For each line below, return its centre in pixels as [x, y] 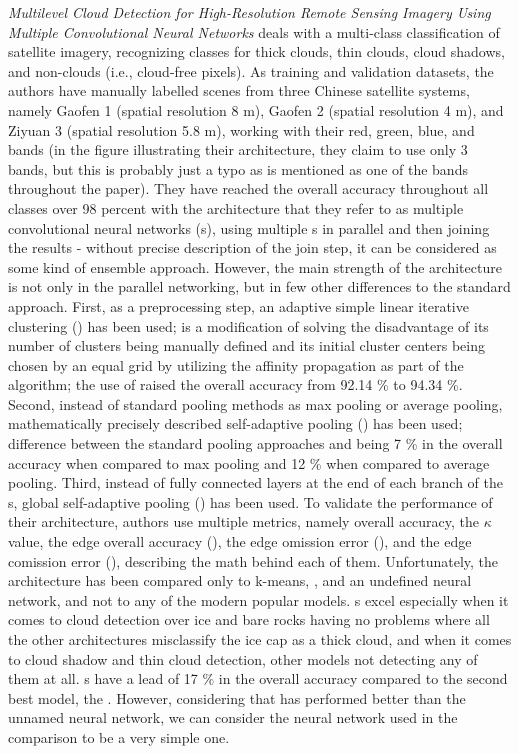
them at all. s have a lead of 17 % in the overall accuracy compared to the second [258, 678]
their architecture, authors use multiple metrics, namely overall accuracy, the [244, 521]
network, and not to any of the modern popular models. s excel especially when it [258, 599]
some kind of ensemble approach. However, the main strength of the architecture [255, 266]
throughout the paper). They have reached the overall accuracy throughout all [248, 188]
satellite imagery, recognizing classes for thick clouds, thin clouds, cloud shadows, [256, 51]
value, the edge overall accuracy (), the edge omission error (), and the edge [240, 541]
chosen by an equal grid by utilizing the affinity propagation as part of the [236, 364]
